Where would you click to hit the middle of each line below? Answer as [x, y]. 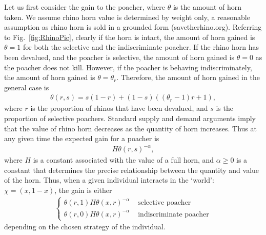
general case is [27, 87]
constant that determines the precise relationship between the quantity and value [132, 170]
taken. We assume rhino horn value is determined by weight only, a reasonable [127, 17]
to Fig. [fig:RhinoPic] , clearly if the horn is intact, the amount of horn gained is [130, 37]
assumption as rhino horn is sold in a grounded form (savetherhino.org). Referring [133, 27]
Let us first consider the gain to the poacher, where [85, 7]
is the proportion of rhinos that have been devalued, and [119, 108]
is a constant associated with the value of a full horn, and [124, 160]
